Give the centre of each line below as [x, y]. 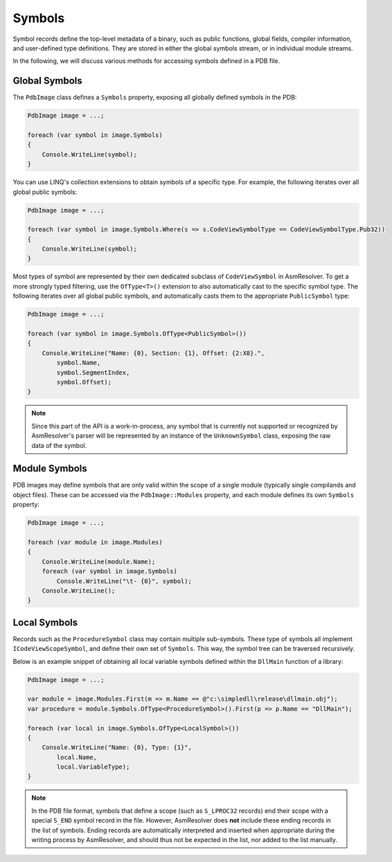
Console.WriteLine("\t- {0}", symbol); [124, 581]
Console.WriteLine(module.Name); [99, 562]
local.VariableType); [93, 767]
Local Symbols [45, 622]
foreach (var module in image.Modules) [95, 542]
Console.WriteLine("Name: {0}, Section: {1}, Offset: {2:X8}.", [153, 353]
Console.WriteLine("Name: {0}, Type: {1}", [117, 747]
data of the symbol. [59, 445]
